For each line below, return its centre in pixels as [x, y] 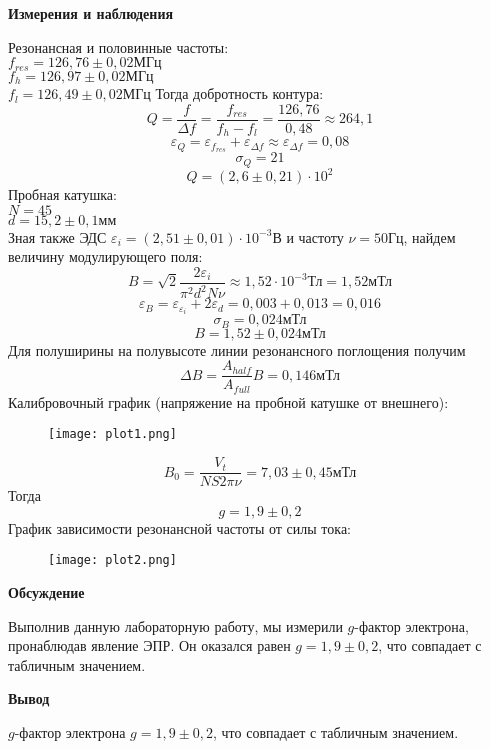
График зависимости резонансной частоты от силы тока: [179, 527]
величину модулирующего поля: [105, 256]
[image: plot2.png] [112, 560]
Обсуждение [46, 592]
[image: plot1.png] [112, 434]
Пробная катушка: [62, 194]
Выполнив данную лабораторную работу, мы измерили [175, 625]
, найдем [429, 236]
